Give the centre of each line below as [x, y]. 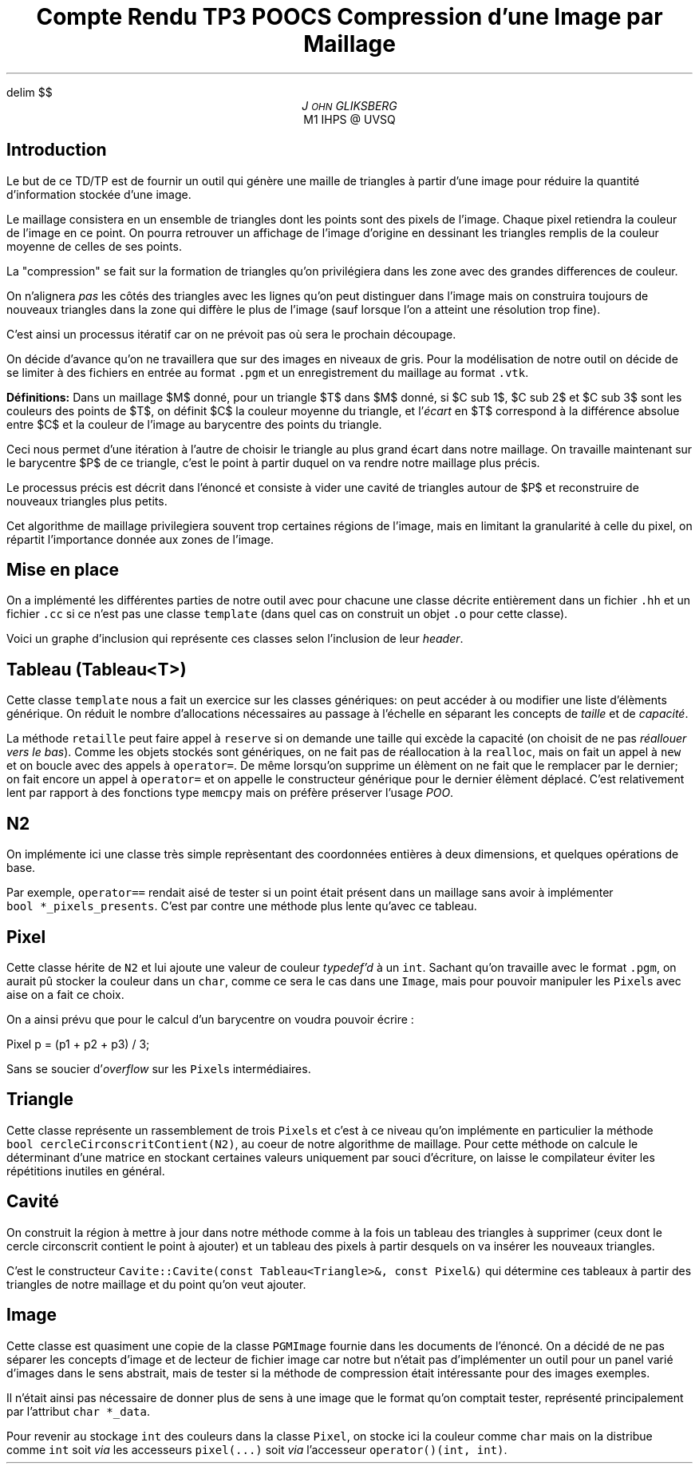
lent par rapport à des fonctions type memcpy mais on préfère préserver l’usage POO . [230, 793]
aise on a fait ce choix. [65, 994]
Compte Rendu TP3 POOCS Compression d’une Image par [349, 17]
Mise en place [63, 570]
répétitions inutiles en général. [86, 1171]
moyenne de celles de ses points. [94, 246]
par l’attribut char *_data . [78, 1411]
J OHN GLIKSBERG [349, 105]
